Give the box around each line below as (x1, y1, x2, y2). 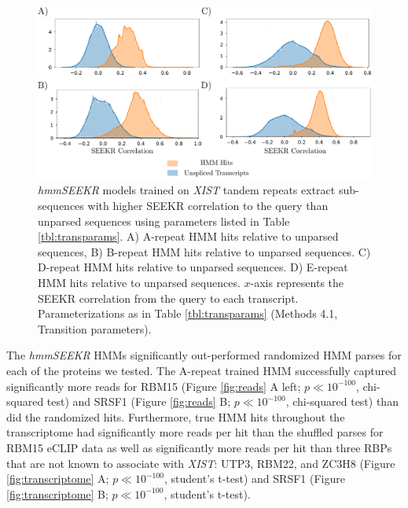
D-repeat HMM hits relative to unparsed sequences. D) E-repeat (38, 259, 348, 275)
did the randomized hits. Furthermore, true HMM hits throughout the (6, 408, 345, 425)
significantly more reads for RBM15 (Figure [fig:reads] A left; (6, 377, 301, 394)
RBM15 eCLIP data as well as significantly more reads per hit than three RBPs (6, 439, 392, 455)
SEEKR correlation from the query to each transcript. (38, 289, 299, 306)
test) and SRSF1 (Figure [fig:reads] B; (46, 393, 231, 410)
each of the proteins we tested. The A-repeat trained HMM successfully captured (6, 362, 396, 378)
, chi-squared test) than (285, 393, 399, 410)
